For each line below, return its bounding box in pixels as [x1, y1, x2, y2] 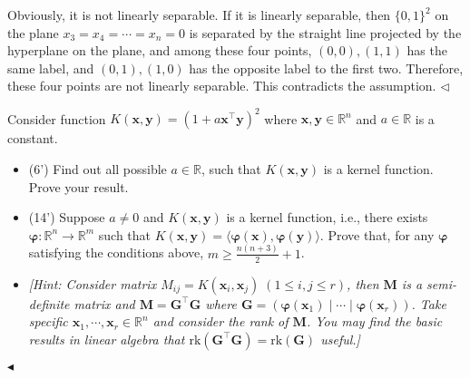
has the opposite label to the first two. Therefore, [189, 58, 464, 77]
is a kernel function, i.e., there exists [226, 208, 428, 227]
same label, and [7, 58, 94, 77]
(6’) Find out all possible [28, 160, 167, 179]
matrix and [73, 294, 135, 313]
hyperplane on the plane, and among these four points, [7, 41, 312, 60]
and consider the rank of [152, 312, 289, 331]
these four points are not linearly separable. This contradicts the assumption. [7, 76, 436, 95]
